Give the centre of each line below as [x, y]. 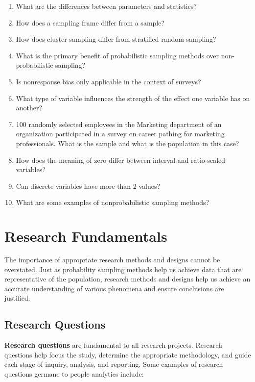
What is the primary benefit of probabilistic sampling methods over [117, 55]
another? [29, 108]
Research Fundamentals [86, 236]
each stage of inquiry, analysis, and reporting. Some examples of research [114, 364]
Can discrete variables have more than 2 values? [88, 186]
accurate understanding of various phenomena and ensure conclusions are [114, 288]
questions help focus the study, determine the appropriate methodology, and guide [128, 354]
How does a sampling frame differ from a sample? [90, 22]
